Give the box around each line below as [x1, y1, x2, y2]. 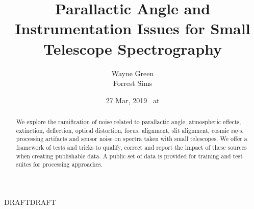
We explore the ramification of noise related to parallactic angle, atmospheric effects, [16, 118, 241, 126]
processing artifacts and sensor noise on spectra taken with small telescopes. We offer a [16, 134, 247, 143]
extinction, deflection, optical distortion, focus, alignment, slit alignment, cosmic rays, [16, 126, 244, 134]
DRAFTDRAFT [4, 197, 56, 207]
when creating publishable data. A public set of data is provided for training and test [16, 151, 243, 160]
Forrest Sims [113, 78, 153, 88]
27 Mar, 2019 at [106, 95, 160, 105]
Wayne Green [111, 67, 154, 78]
